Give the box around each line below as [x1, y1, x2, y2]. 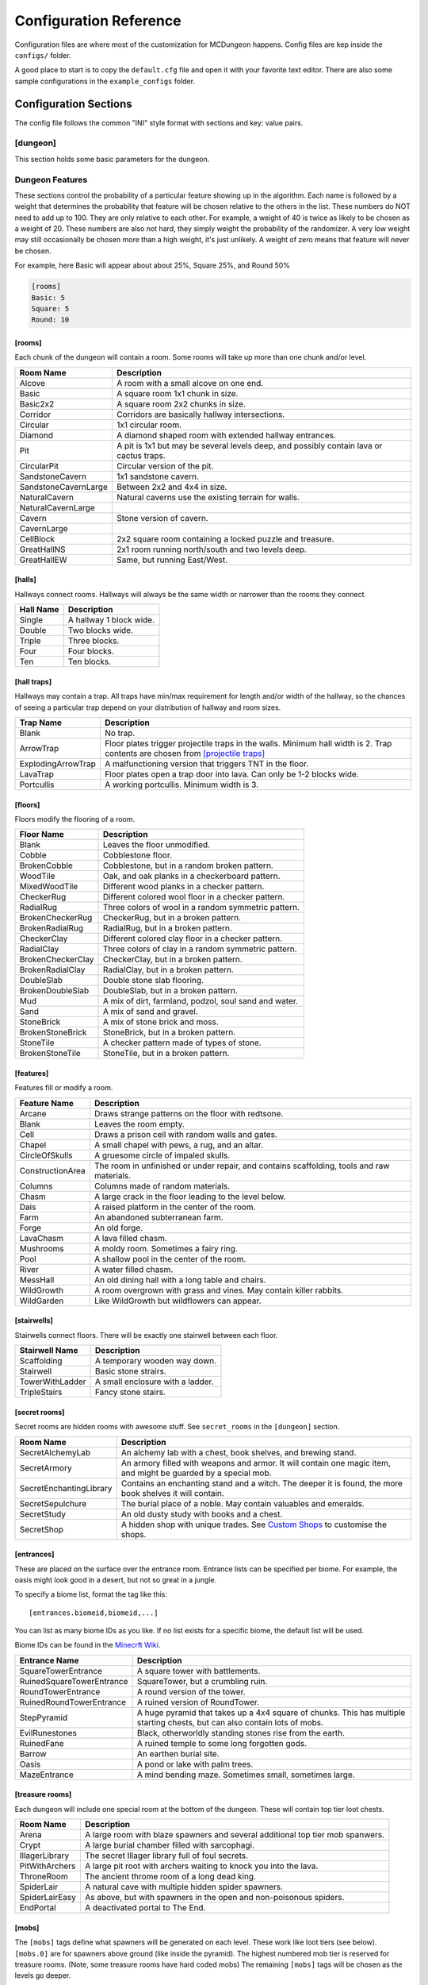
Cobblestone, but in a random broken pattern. [102, 860, 273, 871]
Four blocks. [67, 646, 115, 657]
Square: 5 [31, 304, 70, 314]
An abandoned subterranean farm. [94, 1212, 224, 1223]
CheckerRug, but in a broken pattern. [102, 912, 242, 923]
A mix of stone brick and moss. [102, 1016, 220, 1027]
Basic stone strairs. [95, 1366, 166, 1377]
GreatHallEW [19, 554, 67, 565]
